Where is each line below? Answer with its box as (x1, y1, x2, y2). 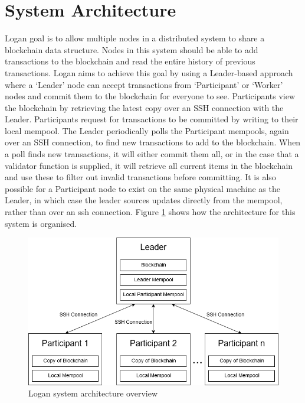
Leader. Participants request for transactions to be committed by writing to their (5, 113, 299, 125)
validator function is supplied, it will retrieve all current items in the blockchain (5, 159, 293, 171)
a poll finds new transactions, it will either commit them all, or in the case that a (5, 148, 299, 160)
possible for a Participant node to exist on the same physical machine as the (5, 182, 280, 194)
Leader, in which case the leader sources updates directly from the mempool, (5, 194, 283, 206)
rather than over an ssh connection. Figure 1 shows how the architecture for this (5, 206, 296, 218)
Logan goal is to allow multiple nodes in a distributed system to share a (5, 32, 265, 44)
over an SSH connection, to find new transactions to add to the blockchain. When (5, 136, 301, 148)
